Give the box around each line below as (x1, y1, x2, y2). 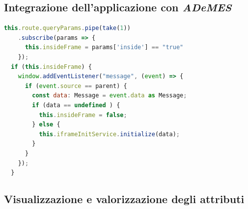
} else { (32, 121, 60, 128)
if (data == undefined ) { (32, 101, 120, 109)
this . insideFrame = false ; (39, 111, 127, 119)
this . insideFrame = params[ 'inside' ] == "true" (25, 44, 184, 51)
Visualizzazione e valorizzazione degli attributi (4, 191, 245, 207)
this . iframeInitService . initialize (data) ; (39, 130, 180, 138)
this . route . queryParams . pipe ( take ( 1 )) (4, 25, 131, 32)
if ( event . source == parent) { (25, 82, 127, 90)
